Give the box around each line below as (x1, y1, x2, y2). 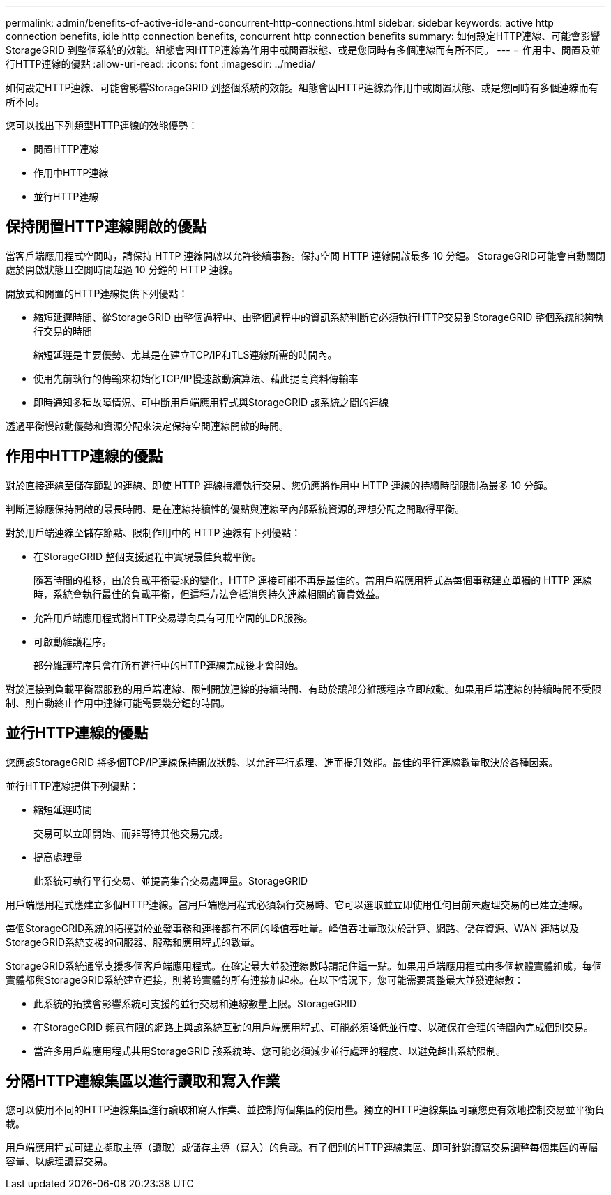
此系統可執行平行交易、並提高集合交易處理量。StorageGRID (33, 874, 308, 887)
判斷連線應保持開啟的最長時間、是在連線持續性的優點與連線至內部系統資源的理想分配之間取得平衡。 (6, 502, 465, 515)
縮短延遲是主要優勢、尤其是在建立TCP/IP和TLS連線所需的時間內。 (33, 348, 338, 361)
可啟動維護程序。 (33, 635, 112, 647)
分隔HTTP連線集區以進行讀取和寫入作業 (6, 1072, 280, 1090)
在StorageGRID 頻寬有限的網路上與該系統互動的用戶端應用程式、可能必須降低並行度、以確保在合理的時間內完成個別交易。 (33, 1021, 594, 1033)
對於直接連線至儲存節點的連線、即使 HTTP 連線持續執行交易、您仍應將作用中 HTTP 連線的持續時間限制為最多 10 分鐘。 (6, 479, 553, 491)
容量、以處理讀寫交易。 (6, 1155, 113, 1168)
